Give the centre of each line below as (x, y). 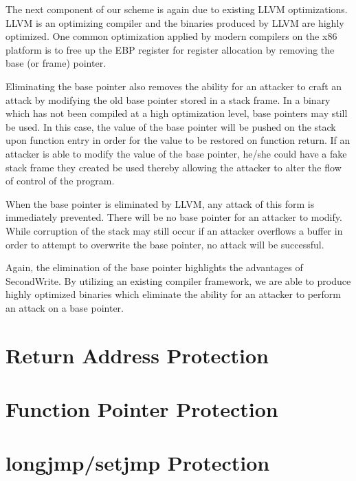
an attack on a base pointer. (65, 307)
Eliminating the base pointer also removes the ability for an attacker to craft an (174, 86)
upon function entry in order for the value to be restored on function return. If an (178, 140)
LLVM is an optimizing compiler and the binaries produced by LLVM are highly (175, 22)
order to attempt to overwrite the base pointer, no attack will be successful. (165, 244)
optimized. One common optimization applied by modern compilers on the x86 (171, 36)
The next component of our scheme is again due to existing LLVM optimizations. (177, 9)
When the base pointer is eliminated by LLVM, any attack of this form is (160, 203)
